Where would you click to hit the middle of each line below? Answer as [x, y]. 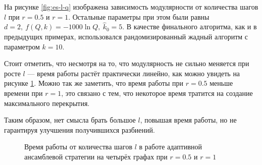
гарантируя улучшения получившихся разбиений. [80, 129]
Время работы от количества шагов [78, 147]
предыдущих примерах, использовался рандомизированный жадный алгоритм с [126, 36]
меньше [221, 83]
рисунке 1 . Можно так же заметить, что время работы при [94, 83]
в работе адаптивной [171, 147]
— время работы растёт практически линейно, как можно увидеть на [134, 73]
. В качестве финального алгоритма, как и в [190, 26]
